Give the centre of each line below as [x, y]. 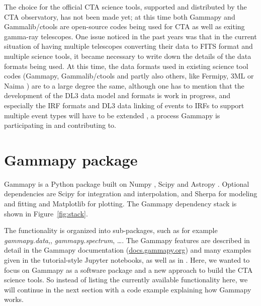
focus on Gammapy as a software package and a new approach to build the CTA [128, 270]
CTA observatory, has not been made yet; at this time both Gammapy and [120, 16]
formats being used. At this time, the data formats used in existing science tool [126, 66]
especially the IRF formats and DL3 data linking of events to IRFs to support [124, 105]
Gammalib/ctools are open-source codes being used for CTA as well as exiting [124, 26]
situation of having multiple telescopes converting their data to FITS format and [128, 46]
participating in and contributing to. [60, 125]
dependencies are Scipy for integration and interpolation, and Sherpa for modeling [131, 194]
